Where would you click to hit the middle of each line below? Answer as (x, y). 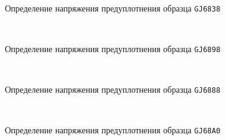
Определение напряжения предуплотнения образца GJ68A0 (113, 130)
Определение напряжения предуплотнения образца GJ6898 (113, 48)
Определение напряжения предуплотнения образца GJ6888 (113, 89)
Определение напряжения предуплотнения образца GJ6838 (113, 8)
